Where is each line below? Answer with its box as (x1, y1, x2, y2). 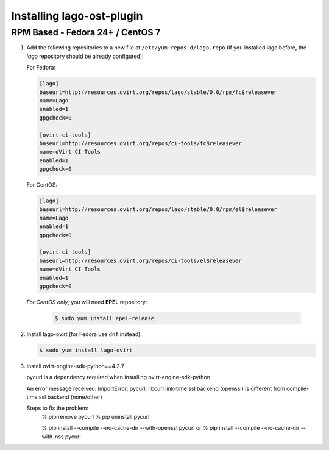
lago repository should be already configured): (26, 52, 144, 60)
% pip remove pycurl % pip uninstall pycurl (41, 413, 150, 420)
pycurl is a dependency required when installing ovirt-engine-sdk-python (26, 374, 210, 381)
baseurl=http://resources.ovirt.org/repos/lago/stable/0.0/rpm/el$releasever (39, 206, 277, 213)
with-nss (41, 433, 64, 440)
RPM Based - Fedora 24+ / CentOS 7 (11, 27, 161, 38)
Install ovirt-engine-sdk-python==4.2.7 (26, 362, 125, 370)
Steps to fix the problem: (26, 404, 88, 412)
